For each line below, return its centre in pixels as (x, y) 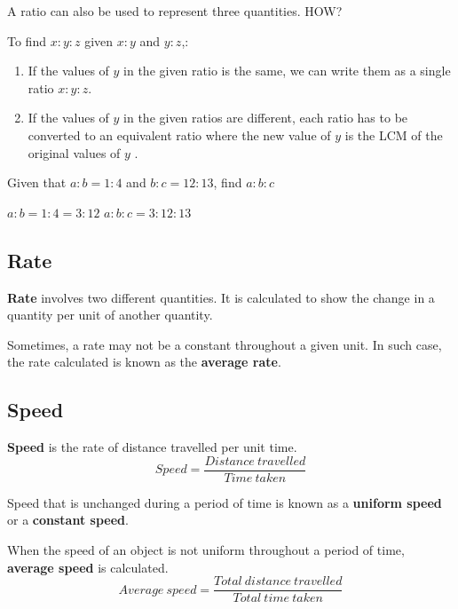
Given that (37, 182)
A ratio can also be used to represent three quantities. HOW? (175, 11)
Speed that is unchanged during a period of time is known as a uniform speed (225, 502)
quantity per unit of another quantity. (110, 315)
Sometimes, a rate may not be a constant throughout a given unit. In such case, (225, 344)
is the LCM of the (394, 134)
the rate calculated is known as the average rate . (144, 362)
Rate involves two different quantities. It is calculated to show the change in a (221, 297)
